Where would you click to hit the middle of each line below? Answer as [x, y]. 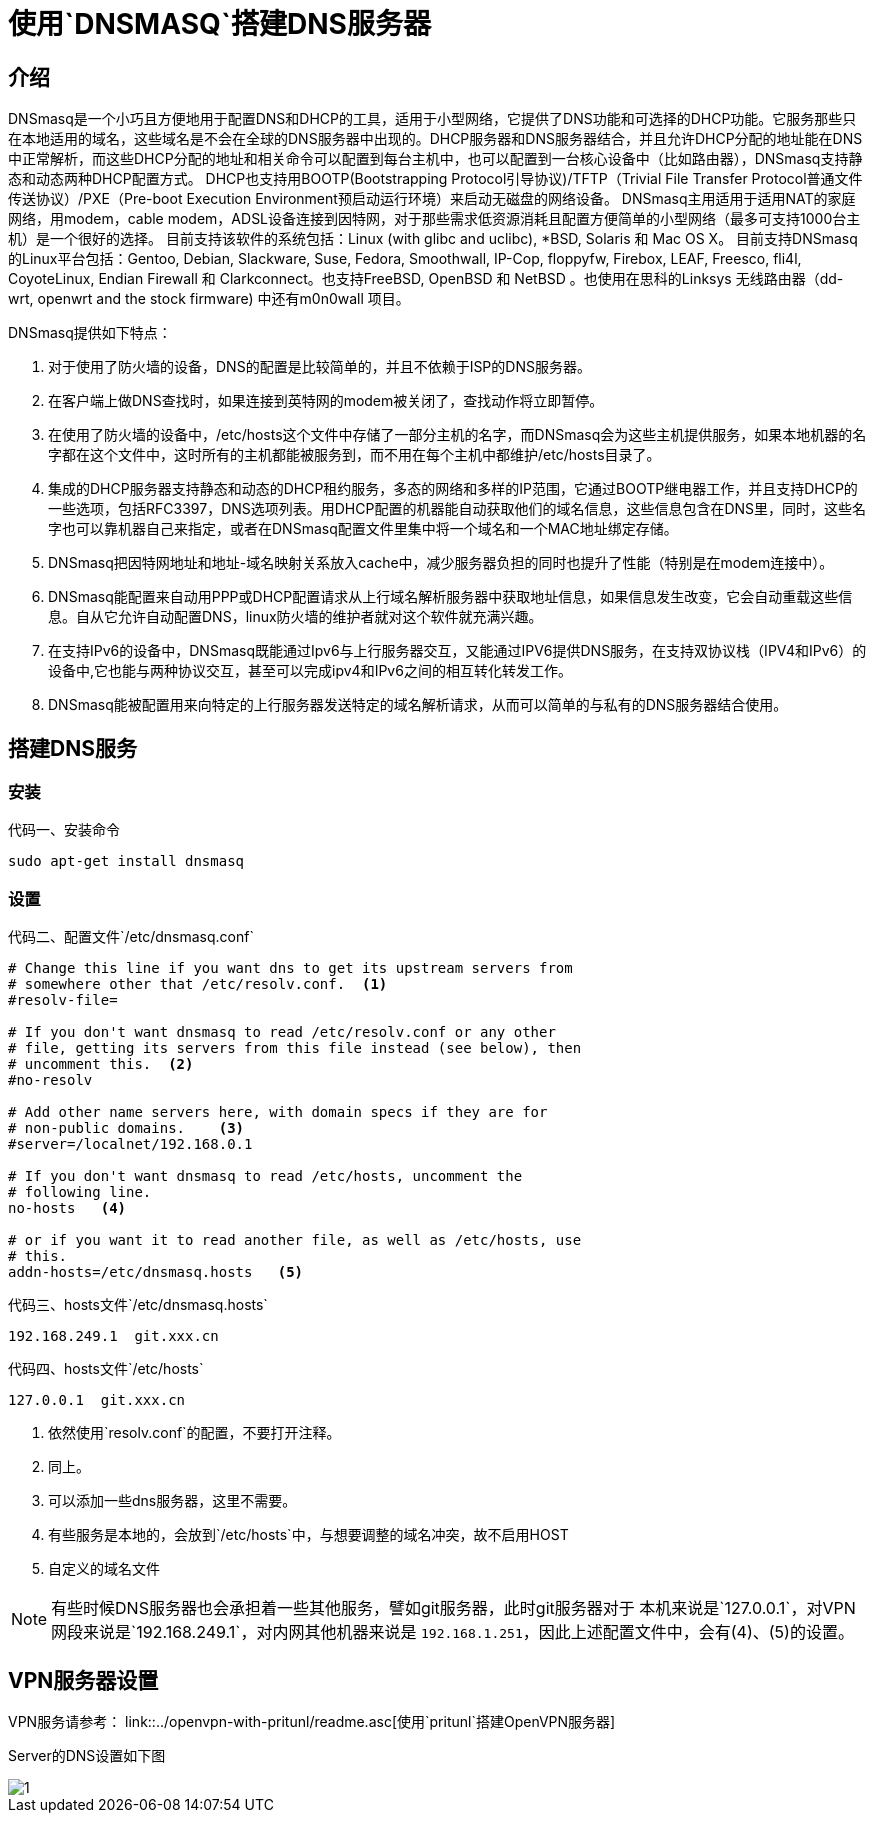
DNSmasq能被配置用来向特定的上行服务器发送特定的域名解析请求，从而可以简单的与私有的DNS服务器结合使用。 [418, 705]
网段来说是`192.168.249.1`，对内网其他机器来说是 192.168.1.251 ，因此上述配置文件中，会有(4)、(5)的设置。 [452, 1632]
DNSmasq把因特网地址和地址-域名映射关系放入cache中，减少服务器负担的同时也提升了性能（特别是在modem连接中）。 [441, 563]
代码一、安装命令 [64, 830]
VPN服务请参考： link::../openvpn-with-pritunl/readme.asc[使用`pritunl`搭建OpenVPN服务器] [312, 1721]
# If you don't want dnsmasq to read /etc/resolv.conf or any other [282, 1032]
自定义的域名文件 [104, 1569]
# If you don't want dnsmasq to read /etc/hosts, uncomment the [265, 1176]
